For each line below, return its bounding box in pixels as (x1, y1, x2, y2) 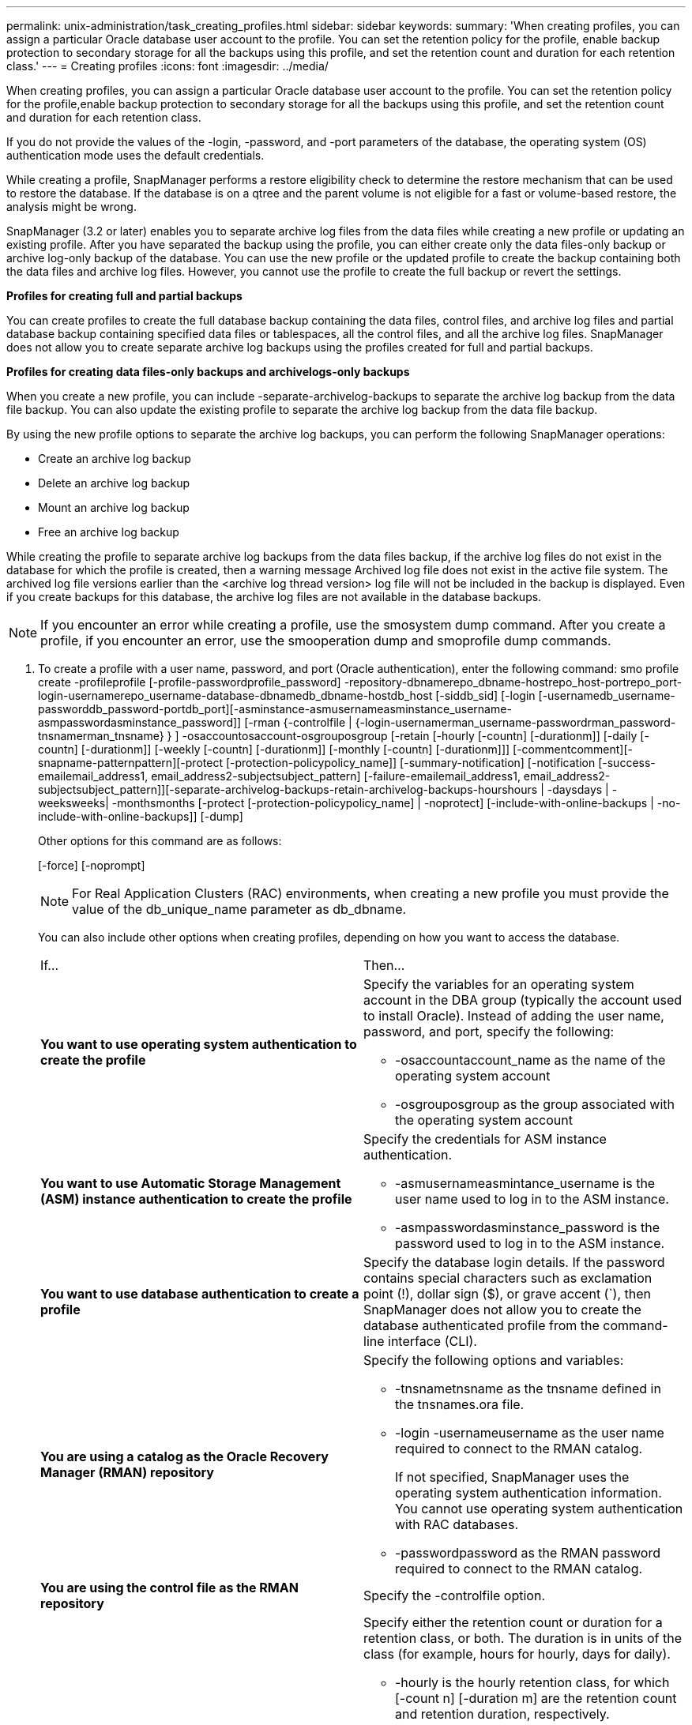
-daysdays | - (547, 783, 618, 796)
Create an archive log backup (38, 452, 191, 465)
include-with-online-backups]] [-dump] (38, 810, 243, 823)
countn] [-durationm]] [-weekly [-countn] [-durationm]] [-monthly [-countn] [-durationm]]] (38, 742, 510, 756)
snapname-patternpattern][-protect (38, 756, 223, 769)
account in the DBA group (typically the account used (363, 992, 683, 1008)
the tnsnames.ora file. (395, 1396, 525, 1412)
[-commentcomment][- (513, 742, 633, 756)
